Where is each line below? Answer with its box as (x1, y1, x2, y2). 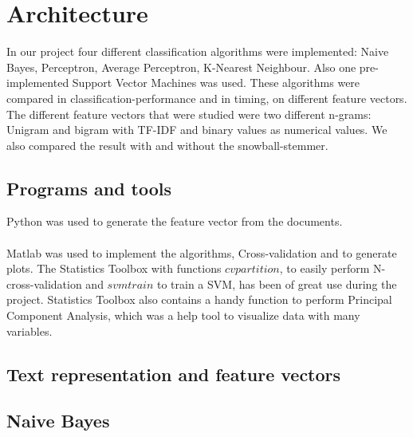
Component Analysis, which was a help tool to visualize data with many (6, 307, 360, 324)
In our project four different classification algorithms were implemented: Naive (6, 43, 389, 60)
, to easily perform (279, 260, 370, 277)
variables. (6, 322, 53, 339)
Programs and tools (6, 175, 172, 200)
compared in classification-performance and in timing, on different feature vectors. (6, 89, 407, 106)
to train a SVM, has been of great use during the (156, 275, 397, 292)
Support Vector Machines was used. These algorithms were (72, 74, 360, 91)
